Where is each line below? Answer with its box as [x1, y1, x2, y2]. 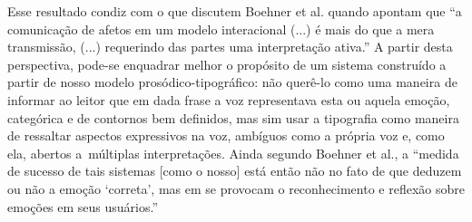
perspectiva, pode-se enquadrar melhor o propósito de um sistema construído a [7, 54, 447, 73]
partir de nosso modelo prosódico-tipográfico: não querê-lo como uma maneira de [7, 72, 457, 92]
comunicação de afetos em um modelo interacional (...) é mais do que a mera [7, 19, 435, 38]
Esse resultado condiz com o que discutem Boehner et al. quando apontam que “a [7, 2, 462, 20]
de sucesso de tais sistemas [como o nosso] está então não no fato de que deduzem [7, 161, 462, 180]
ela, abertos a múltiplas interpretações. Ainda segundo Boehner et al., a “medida [7, 143, 459, 162]
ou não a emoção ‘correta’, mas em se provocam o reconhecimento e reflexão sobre [7, 179, 465, 198]
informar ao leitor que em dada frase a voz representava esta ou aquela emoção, [7, 90, 450, 109]
